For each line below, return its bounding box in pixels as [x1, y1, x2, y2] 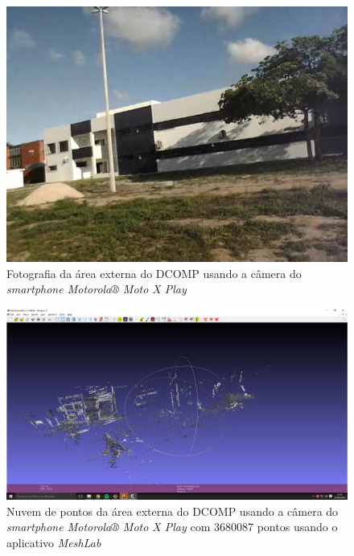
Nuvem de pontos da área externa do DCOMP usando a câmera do [6, 502, 339, 519]
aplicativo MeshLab [6, 534, 101, 551]
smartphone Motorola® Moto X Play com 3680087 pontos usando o [6, 518, 338, 535]
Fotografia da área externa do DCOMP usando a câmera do [6, 264, 302, 281]
